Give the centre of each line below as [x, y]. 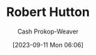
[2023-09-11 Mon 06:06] [48, 45]
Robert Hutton [48, 12]
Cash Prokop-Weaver [48, 31]
